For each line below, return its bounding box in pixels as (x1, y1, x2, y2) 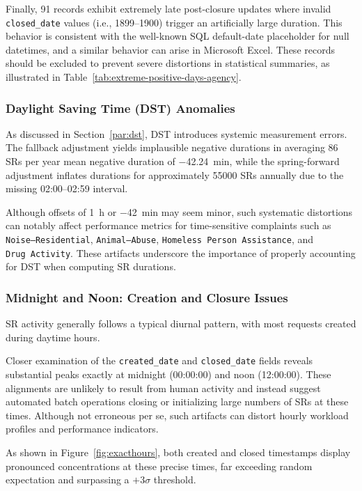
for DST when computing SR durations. (6, 259, 176, 274)
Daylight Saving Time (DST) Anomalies (6, 99, 235, 116)
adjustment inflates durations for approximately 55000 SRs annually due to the (6, 167, 344, 182)
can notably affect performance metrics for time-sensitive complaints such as (6, 218, 331, 233)
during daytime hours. (6, 329, 100, 344)
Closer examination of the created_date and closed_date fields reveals (6, 353, 313, 368)
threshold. (153, 472, 196, 487)
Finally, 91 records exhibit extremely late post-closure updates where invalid (6, 1, 331, 15)
